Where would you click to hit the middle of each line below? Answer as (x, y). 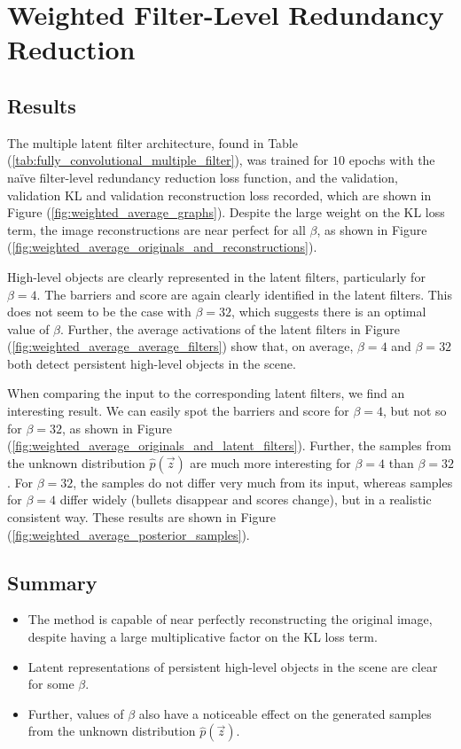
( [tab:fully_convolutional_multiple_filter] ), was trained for (168, 160)
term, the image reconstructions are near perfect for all (156, 229)
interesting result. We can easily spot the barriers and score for (178, 411)
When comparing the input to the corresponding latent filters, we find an (206, 393)
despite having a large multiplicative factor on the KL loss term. (203, 637)
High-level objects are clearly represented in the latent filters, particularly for (216, 276)
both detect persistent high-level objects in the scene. (152, 363)
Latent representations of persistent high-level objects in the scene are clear (233, 666)
